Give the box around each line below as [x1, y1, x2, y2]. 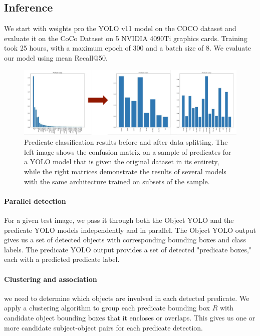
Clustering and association [4, 273, 97, 284]
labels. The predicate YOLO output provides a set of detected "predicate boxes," [4, 244, 252, 254]
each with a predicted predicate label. [4, 254, 120, 264]
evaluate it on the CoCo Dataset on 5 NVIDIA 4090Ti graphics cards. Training [4, 33, 247, 43]
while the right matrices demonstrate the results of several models [24, 166, 226, 176]
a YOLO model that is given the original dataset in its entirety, [24, 156, 219, 167]
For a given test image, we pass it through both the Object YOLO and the [4, 214, 234, 225]
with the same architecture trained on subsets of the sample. [24, 176, 210, 186]
